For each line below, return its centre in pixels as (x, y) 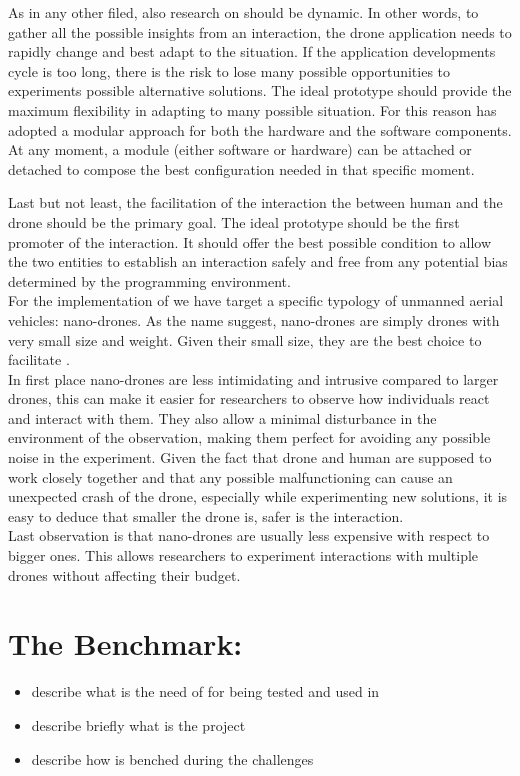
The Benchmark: (125, 643)
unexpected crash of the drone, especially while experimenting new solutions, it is (258, 496)
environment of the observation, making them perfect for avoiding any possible (249, 437)
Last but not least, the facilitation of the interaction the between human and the (255, 202)
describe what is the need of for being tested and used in (205, 691)
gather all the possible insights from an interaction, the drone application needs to (260, 31)
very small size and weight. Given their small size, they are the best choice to (245, 339)
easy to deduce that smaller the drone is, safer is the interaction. (206, 515)
